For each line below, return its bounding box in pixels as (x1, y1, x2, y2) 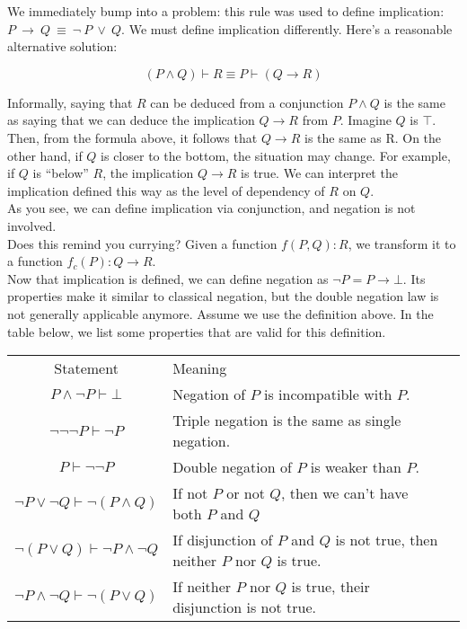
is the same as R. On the (304, 128, 442, 146)
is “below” (32, 164, 89, 182)
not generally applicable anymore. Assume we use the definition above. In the (7, 304, 434, 323)
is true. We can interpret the (241, 164, 398, 182)
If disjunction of (172, 529, 273, 551)
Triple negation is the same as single (172, 410, 401, 431)
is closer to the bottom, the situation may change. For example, (101, 146, 451, 164)
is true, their (291, 576, 370, 598)
